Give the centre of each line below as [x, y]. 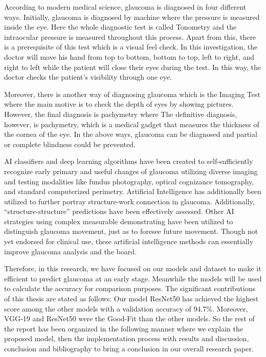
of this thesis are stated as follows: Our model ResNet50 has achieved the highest [131, 299]
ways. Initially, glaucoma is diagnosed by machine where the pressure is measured [132, 17]
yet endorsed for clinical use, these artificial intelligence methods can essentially [129, 241]
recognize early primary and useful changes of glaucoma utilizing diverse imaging [131, 171]
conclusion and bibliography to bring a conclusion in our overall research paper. [129, 348]
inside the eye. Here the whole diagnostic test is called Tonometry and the [120, 27]
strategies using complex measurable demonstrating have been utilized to [119, 221]
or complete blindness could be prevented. [70, 144]
